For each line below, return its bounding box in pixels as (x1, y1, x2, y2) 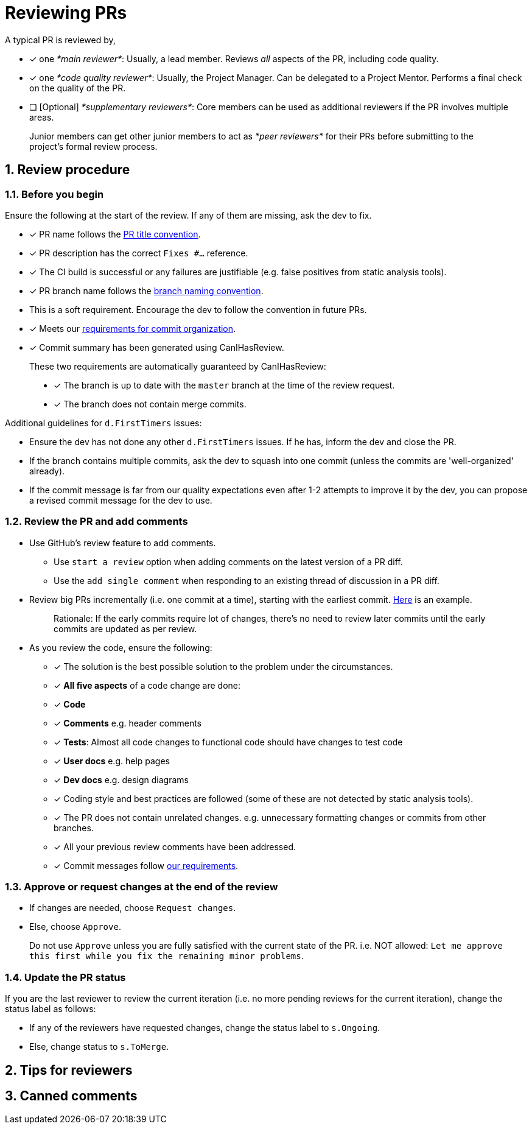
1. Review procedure (5, 162, 130, 178)
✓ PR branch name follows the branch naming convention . (29, 285, 264, 296)
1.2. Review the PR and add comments (5, 515, 188, 528)
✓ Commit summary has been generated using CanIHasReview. (29, 342, 284, 353)
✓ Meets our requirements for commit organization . (29, 323, 236, 334)
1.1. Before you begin (5, 188, 104, 200)
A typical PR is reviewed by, (5, 34, 116, 45)
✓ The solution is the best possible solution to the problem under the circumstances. (54, 661, 393, 672)
